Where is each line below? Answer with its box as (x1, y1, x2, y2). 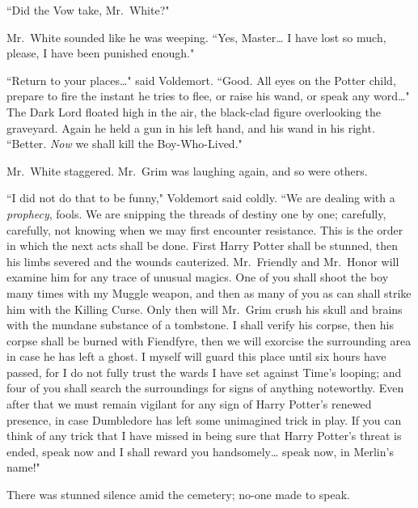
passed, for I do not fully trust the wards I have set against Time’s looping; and (6, 363, 402, 380)
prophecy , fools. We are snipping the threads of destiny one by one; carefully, (6, 205, 386, 222)
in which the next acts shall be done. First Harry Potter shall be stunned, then (6, 237, 398, 254)
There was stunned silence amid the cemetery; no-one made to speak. (6, 486, 350, 503)
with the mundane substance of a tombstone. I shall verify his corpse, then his (6, 316, 394, 333)
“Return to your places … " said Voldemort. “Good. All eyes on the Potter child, (6, 71, 396, 88)
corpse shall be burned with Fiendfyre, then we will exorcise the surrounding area (6, 332, 412, 349)
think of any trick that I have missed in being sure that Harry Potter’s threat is (6, 427, 402, 444)
